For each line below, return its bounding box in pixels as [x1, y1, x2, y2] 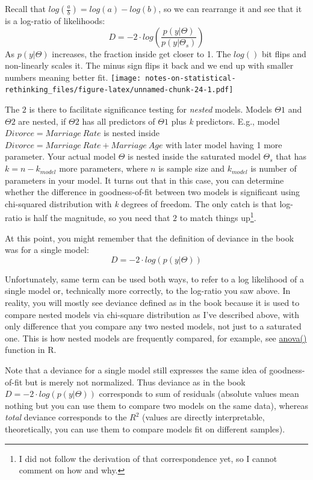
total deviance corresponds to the [5, 411, 127, 423]
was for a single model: [5, 243, 89, 256]
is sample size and [158, 162, 225, 175]
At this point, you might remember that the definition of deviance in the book [5, 231, 294, 244]
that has [276, 150, 306, 163]
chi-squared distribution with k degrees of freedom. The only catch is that [5, 197, 277, 210]
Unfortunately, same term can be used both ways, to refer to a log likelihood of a [5, 272, 304, 285]
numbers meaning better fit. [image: [5, 70, 141, 83]
